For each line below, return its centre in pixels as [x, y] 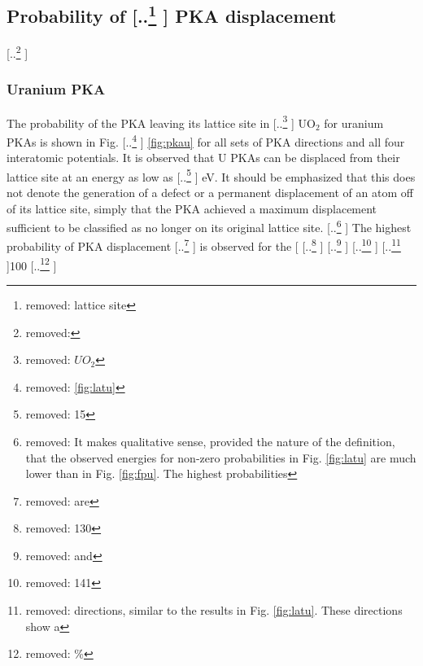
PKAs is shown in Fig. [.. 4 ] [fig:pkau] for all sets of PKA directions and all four [206, 140]
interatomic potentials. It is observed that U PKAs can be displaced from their [203, 158]
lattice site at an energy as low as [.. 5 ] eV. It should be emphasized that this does [211, 175]
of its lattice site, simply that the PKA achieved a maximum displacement [192, 208]
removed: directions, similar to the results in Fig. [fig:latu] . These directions [214, 610]
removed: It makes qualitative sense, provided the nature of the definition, [210, 441]
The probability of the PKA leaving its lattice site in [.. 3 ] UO [161, 121]
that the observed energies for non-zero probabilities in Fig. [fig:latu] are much [221, 457]
